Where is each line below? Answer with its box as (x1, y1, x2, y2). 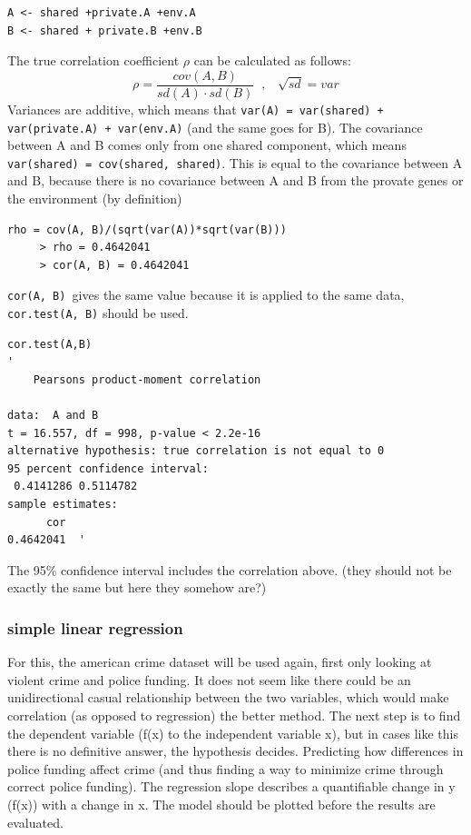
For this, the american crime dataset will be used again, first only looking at (7, 652, 432, 671)
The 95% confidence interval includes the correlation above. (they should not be (7, 560, 452, 579)
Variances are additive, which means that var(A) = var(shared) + (7, 99, 384, 118)
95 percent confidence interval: (7, 462, 209, 475)
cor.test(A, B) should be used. (7, 303, 189, 323)
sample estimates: (7, 498, 118, 512)
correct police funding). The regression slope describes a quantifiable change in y (7, 777, 456, 796)
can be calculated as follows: (193, 51, 351, 70)
